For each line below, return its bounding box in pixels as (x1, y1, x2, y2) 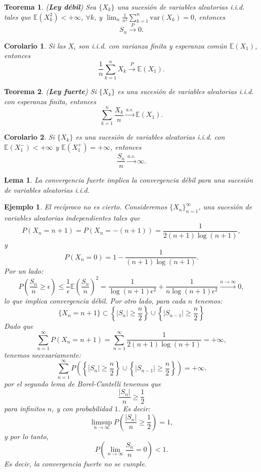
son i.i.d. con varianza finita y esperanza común (78, 40, 227, 51)
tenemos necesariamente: (4, 349, 81, 360)
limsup (91, 418, 112, 426)
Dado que (4, 321, 33, 331)
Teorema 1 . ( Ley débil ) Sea (4, 2, 97, 12)
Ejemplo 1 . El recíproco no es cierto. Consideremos (4, 201, 167, 212)
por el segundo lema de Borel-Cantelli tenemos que (4, 378, 161, 389)
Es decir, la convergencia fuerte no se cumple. (4, 458, 147, 469)
